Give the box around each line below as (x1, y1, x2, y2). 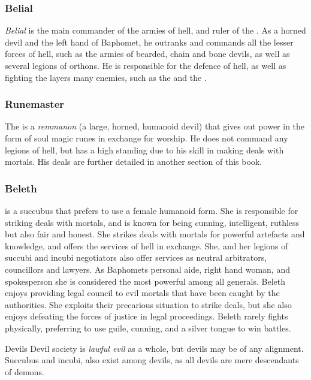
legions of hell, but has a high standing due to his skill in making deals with (5, 143, 284, 156)
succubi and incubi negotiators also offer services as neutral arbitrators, (5, 251, 267, 264)
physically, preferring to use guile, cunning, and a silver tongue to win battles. (5, 321, 291, 334)
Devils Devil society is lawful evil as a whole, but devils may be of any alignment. (5, 342, 304, 354)
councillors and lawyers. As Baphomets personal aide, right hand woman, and (5, 263, 290, 275)
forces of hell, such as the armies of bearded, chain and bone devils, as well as (5, 47, 290, 60)
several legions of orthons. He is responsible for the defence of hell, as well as (5, 59, 286, 71)
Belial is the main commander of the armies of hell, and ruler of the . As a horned (5, 24, 306, 37)
